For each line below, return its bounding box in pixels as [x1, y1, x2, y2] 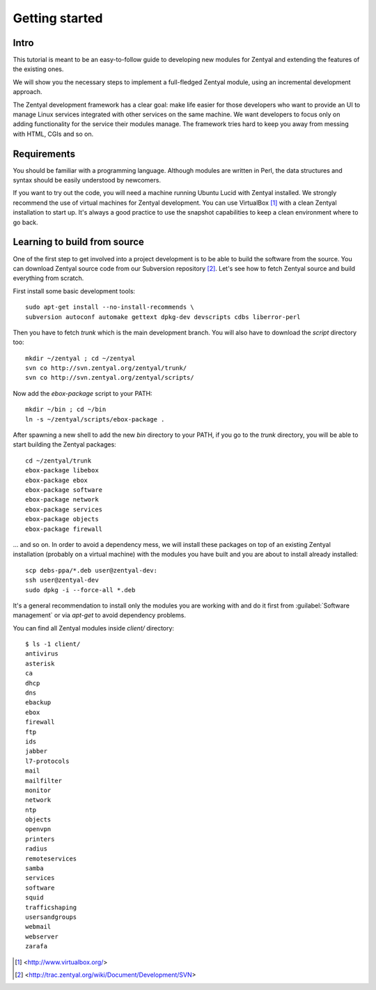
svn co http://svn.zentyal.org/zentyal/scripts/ [25, 373, 194, 382]
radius [25, 845, 48, 853]
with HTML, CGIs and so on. [13, 130, 94, 138]
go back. [13, 218, 38, 226]
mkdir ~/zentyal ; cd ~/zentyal [25, 354, 136, 362]
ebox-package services [25, 505, 103, 513]
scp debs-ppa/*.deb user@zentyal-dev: [25, 566, 158, 574]
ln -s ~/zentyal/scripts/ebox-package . [25, 415, 165, 423]
